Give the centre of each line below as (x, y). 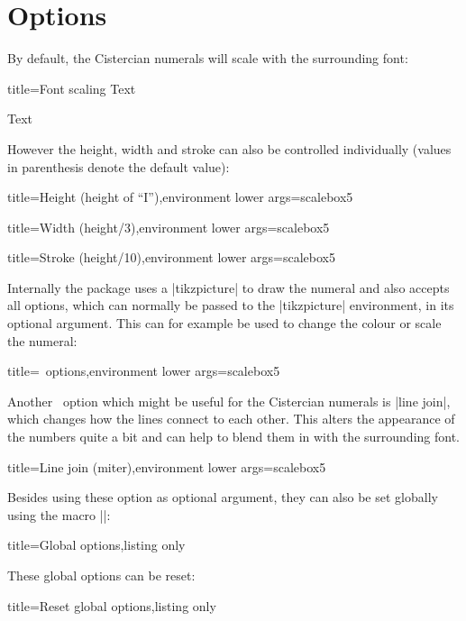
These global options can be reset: (101, 575)
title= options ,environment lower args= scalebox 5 (144, 371)
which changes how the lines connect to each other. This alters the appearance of (231, 419)
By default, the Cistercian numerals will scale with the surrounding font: (208, 58)
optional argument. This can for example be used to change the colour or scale (224, 323)
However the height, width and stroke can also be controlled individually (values (229, 148)
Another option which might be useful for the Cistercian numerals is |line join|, (229, 401)
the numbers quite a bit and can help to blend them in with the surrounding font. (233, 437)
